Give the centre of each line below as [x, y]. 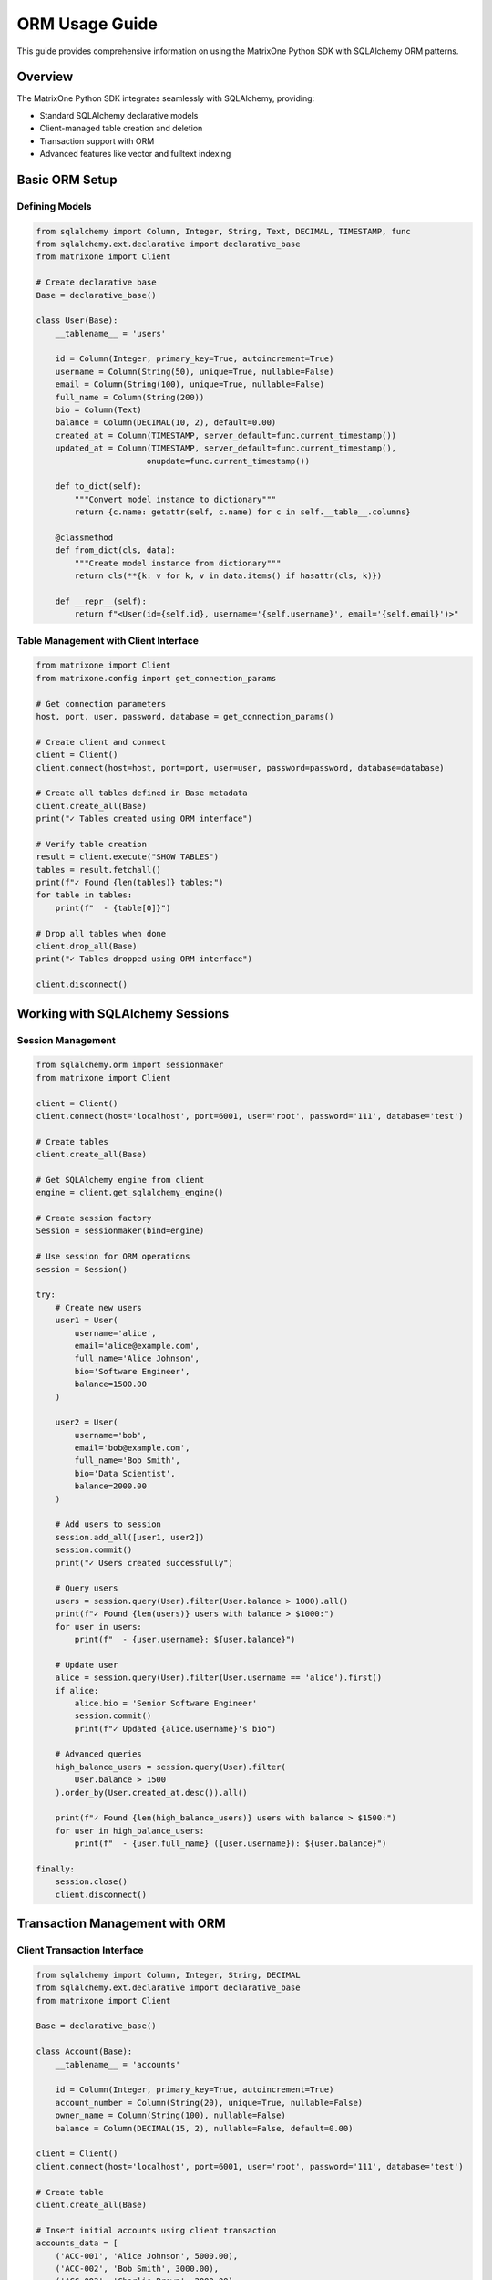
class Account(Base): [84, 2052]
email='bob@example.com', [132, 1448]
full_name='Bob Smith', [128, 1461]
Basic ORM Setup [67, 179]
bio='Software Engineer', [132, 1371]
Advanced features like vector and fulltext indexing [135, 154]
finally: [56, 1869]
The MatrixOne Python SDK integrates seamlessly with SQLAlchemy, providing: [166, 98]
